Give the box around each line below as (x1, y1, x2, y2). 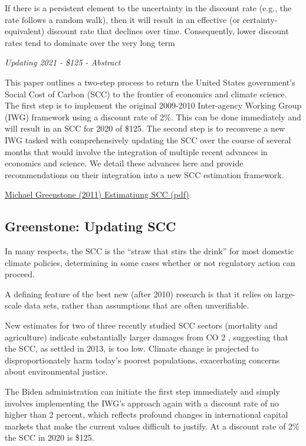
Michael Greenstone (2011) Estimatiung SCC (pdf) (5, 188, 189, 201)
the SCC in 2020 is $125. (5, 431, 94, 444)
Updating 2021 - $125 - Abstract (5, 56, 121, 68)
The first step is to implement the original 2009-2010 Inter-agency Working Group (5, 99, 302, 112)
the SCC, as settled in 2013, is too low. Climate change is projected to (5, 342, 259, 355)
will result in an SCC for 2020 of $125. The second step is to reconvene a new (5, 122, 285, 135)
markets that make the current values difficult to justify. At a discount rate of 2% (5, 419, 300, 432)
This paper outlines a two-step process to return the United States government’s (5, 76, 295, 88)
